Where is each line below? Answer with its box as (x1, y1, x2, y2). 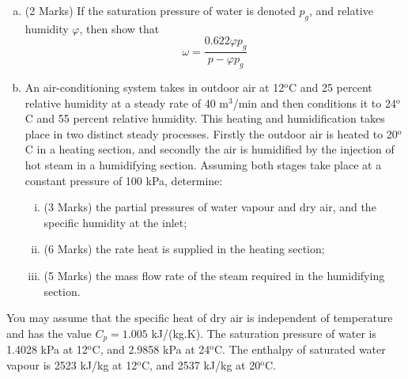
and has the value (6, 324, 92, 341)
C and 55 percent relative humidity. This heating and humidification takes (25, 110, 385, 127)
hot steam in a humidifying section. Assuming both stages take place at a (25, 156, 382, 172)
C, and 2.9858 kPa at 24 (92, 341, 210, 358)
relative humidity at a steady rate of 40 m (25, 94, 229, 111)
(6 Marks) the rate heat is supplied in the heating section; (43, 241, 325, 257)
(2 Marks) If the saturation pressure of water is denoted (25, 2, 296, 18)
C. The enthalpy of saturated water (213, 341, 386, 358)
